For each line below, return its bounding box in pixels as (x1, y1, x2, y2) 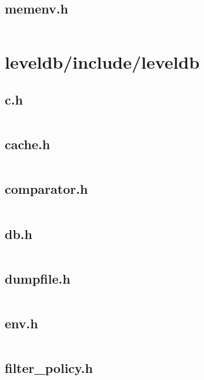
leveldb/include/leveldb (5, 50, 200, 74)
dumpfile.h (5, 269, 71, 287)
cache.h (5, 135, 51, 153)
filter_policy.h (5, 359, 93, 377)
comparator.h (5, 180, 88, 198)
